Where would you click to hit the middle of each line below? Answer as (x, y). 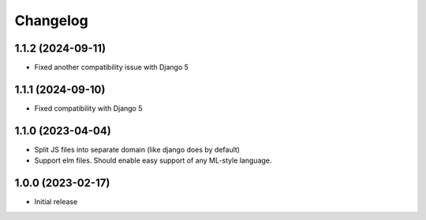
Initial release (56, 202)
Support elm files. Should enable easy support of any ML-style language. (153, 160)
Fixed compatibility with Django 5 (88, 108)
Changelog (51, 20)
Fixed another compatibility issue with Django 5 (112, 68)
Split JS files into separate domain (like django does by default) (137, 149)
